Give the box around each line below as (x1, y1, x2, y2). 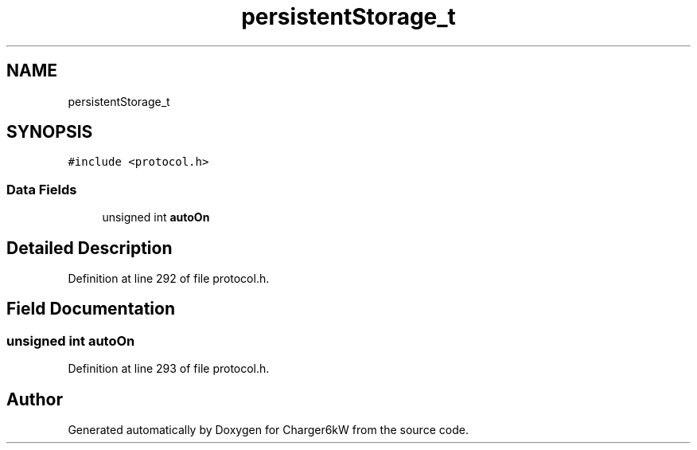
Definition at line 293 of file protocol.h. (68, 362, 270, 376)
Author (6, 389, 63, 409)
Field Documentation (6, 299, 175, 319)
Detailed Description (6, 237, 173, 258)
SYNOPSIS (6, 122, 93, 143)
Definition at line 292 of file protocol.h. (68, 272, 270, 286)
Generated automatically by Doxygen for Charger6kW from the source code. (68, 423, 469, 437)
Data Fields (6, 181, 77, 198)
